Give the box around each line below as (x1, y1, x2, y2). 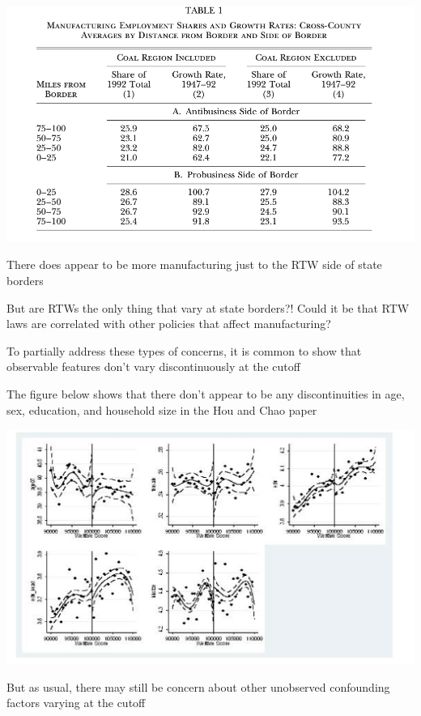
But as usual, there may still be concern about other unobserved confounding (6, 678, 390, 695)
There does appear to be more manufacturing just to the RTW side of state (6, 256, 382, 273)
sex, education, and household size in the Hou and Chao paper (6, 401, 317, 418)
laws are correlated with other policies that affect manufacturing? (6, 315, 331, 332)
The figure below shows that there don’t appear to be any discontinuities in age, (6, 385, 405, 402)
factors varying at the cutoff (6, 694, 146, 711)
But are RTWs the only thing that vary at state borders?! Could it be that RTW (6, 299, 410, 316)
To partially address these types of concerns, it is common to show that (6, 342, 362, 359)
